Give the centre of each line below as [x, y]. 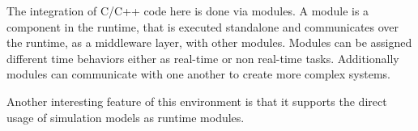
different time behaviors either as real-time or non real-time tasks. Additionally [203, 58]
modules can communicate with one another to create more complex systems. [199, 74]
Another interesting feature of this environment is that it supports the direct [197, 101]
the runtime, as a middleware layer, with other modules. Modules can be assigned [209, 42]
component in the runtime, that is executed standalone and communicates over [203, 26]
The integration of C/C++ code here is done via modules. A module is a [188, 11]
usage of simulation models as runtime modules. [126, 117]
